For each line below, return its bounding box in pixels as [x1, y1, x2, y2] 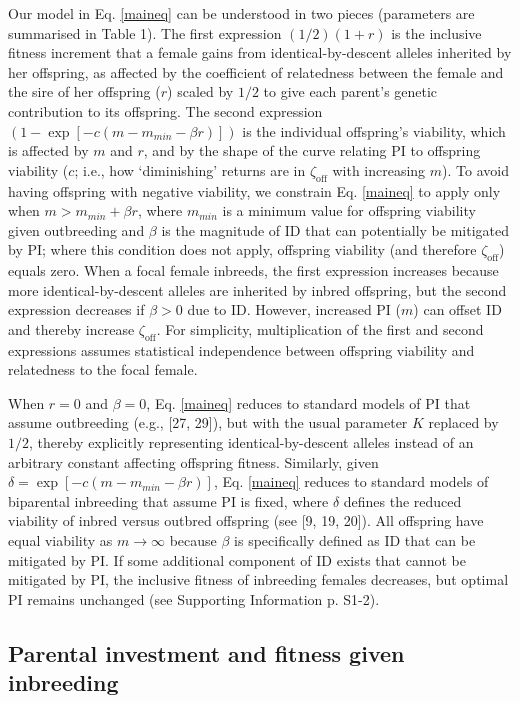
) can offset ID [413, 299, 502, 320]
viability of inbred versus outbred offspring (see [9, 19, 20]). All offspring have [8, 510, 484, 531]
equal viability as [8, 530, 113, 551]
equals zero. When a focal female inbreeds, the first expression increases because [8, 260, 499, 281]
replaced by [428, 412, 499, 433]
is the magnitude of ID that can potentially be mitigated [161, 219, 510, 240]
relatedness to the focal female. [8, 359, 198, 380]
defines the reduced [343, 490, 462, 511]
